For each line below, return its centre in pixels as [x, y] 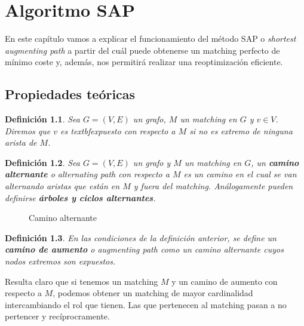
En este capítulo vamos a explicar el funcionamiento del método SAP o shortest [151, 39]
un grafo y [152, 162]
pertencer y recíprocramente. [57, 316]
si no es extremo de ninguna [241, 130]
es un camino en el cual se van [240, 174]
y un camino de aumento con [225, 281]
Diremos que [28, 130]
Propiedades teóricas [70, 94]
